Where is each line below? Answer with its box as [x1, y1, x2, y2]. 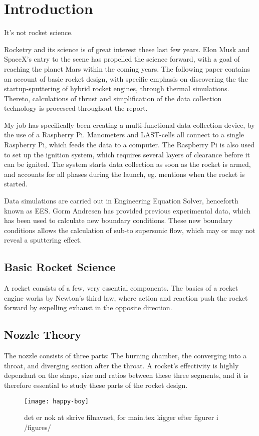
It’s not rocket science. [4, 27, 73, 38]
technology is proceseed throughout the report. [4, 103, 148, 113]
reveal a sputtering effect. [4, 235, 82, 245]
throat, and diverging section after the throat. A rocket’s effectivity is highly [4, 360, 239, 370]
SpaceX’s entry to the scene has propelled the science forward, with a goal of [4, 54, 240, 64]
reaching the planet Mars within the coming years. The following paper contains [4, 63, 250, 74]
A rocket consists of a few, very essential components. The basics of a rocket [4, 283, 238, 293]
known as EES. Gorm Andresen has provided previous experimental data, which [4, 205, 250, 215]
